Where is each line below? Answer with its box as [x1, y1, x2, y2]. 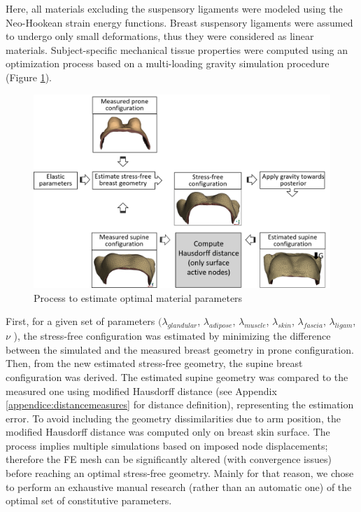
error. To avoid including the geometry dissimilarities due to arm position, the [6, 410, 341, 425]
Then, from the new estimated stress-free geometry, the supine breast [6, 356, 303, 371]
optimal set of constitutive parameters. [6, 493, 172, 508]
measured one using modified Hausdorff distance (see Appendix [6, 383, 277, 398]
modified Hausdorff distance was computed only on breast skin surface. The [6, 424, 330, 439]
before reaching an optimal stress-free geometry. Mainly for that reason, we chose [6, 466, 354, 480]
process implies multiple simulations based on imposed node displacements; [6, 438, 328, 452]
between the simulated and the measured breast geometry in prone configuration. [6, 342, 354, 357]
